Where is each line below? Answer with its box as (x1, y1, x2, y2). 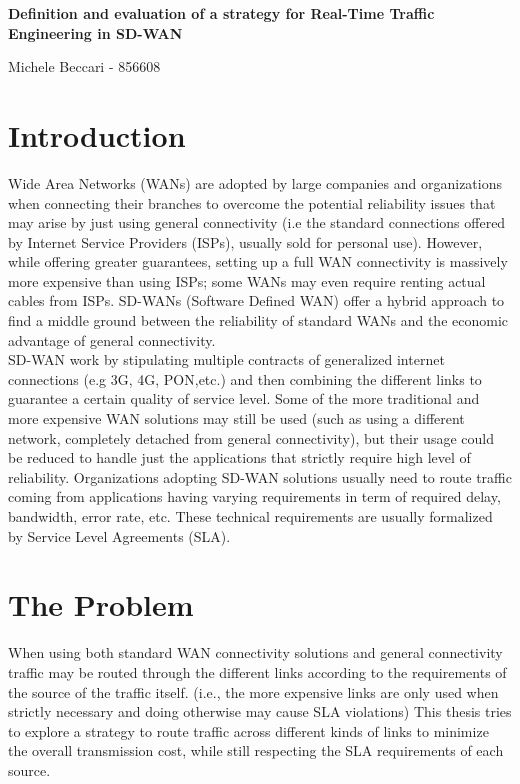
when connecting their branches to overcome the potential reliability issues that (8, 192, 496, 213)
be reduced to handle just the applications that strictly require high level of (8, 447, 471, 468)
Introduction (8, 114, 186, 155)
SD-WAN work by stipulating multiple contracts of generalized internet (8, 349, 445, 370)
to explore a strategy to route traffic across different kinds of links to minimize (8, 720, 489, 741)
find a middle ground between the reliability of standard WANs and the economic (8, 310, 509, 331)
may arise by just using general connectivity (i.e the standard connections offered (8, 212, 506, 233)
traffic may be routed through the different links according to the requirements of (8, 661, 507, 682)
